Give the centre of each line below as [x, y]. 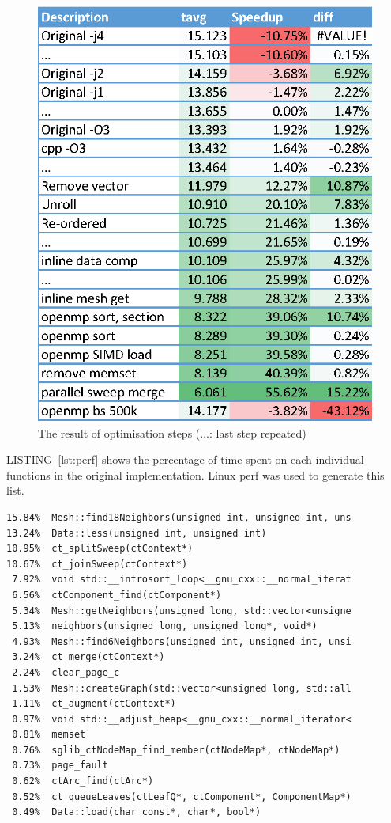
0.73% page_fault [60, 766]
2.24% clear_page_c [66, 672]
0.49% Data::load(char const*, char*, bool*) [137, 812]
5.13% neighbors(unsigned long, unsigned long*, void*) [165, 626]
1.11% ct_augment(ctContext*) [94, 704]
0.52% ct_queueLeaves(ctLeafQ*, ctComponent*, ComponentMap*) [182, 796]
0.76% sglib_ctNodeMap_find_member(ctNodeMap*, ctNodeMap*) [176, 750]
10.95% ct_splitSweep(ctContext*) [100, 549]
